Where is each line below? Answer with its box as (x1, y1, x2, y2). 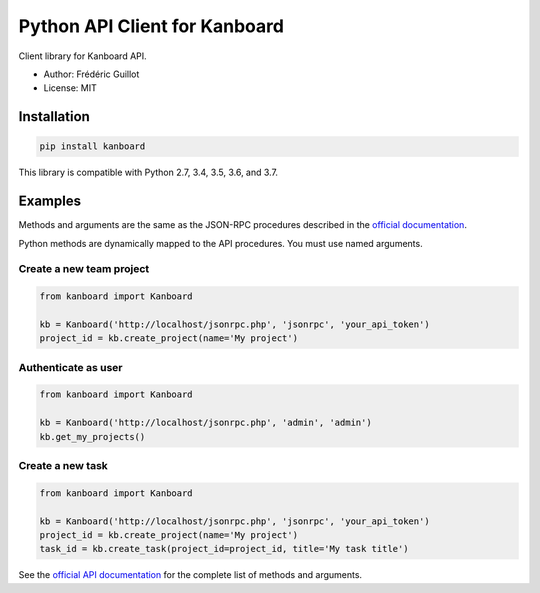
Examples (18, 193, 82, 210)
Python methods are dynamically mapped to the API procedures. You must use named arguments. (18, 237, 424, 249)
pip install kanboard (39, 141, 146, 152)
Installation (18, 108, 90, 125)
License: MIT (43, 82, 97, 94)
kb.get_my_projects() (39, 431, 146, 442)
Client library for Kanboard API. (18, 50, 147, 62)
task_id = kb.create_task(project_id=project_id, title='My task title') (39, 543, 409, 555)
